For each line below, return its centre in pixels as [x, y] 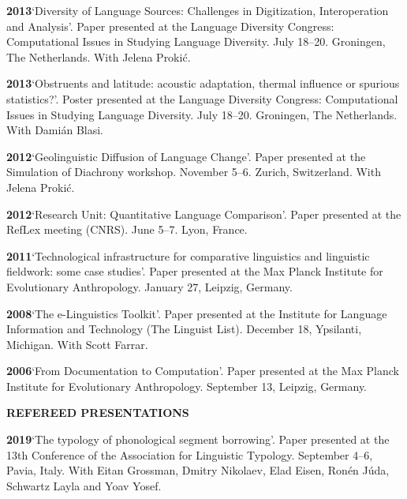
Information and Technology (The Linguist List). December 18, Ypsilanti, [184, 329]
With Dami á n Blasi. [55, 130]
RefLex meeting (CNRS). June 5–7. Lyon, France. [127, 229]
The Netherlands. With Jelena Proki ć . [99, 56]
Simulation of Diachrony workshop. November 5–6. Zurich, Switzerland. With [194, 172]
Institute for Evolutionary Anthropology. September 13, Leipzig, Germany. [187, 386]
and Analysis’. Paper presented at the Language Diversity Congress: [170, 26]
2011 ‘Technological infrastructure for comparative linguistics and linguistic [188, 255]
